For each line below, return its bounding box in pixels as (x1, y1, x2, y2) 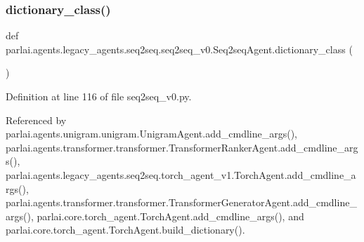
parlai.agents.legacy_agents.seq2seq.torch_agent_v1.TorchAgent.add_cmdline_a (6, 167, 356, 182)
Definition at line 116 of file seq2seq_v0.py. (6, 89, 192, 103)
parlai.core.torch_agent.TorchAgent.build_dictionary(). (6, 222, 245, 237)
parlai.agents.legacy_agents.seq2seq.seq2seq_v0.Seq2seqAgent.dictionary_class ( (6, 41, 353, 56)
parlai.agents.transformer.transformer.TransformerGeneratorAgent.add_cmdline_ (6, 195, 357, 210)
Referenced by (6, 112, 67, 127)
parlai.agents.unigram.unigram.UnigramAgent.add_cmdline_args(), (6, 126, 297, 141)
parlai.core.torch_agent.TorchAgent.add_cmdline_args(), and (37, 208, 304, 223)
